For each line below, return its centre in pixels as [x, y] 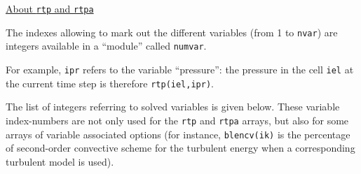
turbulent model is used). [60, 161]
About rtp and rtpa [50, 8]
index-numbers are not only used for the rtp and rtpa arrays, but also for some [177, 120]
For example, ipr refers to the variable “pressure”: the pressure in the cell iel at [180, 69]
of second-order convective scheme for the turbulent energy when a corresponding [180, 148]
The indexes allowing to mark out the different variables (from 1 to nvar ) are [172, 32]
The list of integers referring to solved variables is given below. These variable [173, 107]
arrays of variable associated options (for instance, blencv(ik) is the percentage [178, 134]
